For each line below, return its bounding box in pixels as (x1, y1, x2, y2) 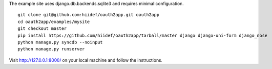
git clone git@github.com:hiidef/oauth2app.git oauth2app (18, 12, 160, 18)
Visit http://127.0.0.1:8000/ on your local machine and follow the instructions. (9, 57, 163, 63)
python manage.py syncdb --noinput (18, 39, 103, 45)
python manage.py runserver (18, 46, 85, 52)
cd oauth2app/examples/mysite (18, 19, 90, 24)
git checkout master (18, 26, 67, 31)
